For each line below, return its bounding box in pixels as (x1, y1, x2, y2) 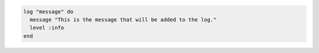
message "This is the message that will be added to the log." (30, 16, 217, 23)
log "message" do (23, 8, 74, 15)
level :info (30, 24, 64, 31)
